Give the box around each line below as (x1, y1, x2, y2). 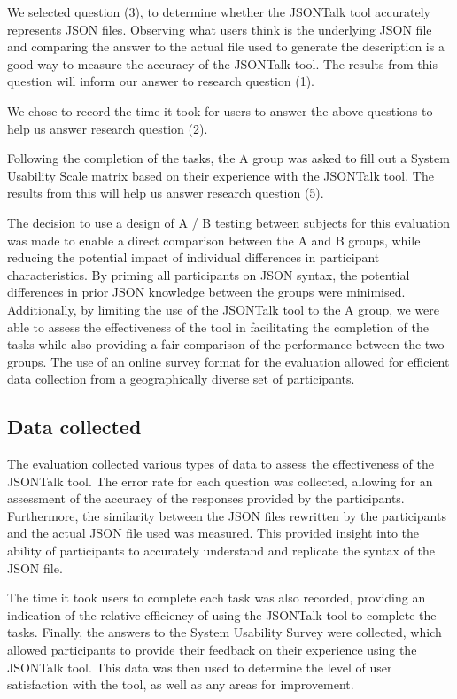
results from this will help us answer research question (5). (7, 183, 324, 202)
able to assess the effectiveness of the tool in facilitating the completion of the (7, 317, 430, 336)
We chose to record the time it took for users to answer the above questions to (7, 101, 433, 120)
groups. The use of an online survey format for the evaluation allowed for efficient (7, 352, 450, 370)
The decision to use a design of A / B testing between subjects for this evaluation (7, 213, 451, 231)
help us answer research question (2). (7, 119, 208, 137)
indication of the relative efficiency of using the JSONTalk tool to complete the (7, 605, 437, 624)
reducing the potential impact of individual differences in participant (7, 248, 380, 267)
